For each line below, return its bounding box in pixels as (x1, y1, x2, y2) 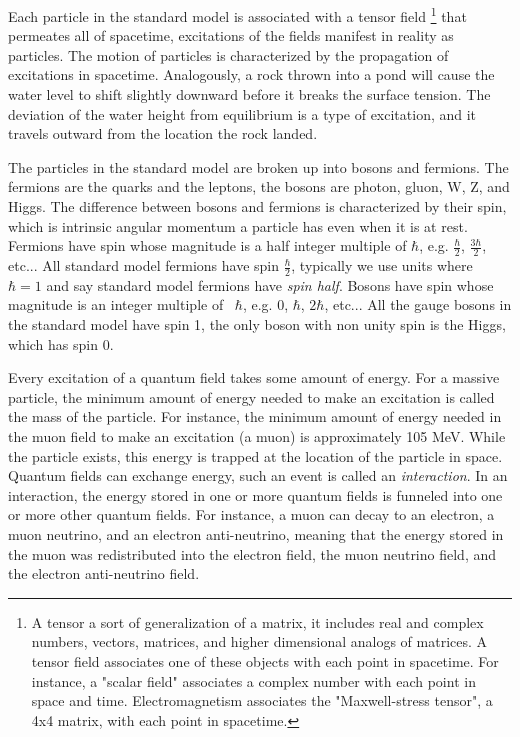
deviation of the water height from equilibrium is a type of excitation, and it (8, 103, 477, 124)
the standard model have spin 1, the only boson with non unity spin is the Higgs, (8, 314, 506, 335)
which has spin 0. (8, 333, 114, 354)
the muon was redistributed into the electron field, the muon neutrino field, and (8, 543, 497, 564)
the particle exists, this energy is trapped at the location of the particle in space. (8, 445, 503, 466)
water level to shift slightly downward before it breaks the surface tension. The (8, 84, 491, 105)
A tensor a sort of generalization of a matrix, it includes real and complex (31, 611, 484, 632)
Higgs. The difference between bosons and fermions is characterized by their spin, (8, 196, 507, 216)
